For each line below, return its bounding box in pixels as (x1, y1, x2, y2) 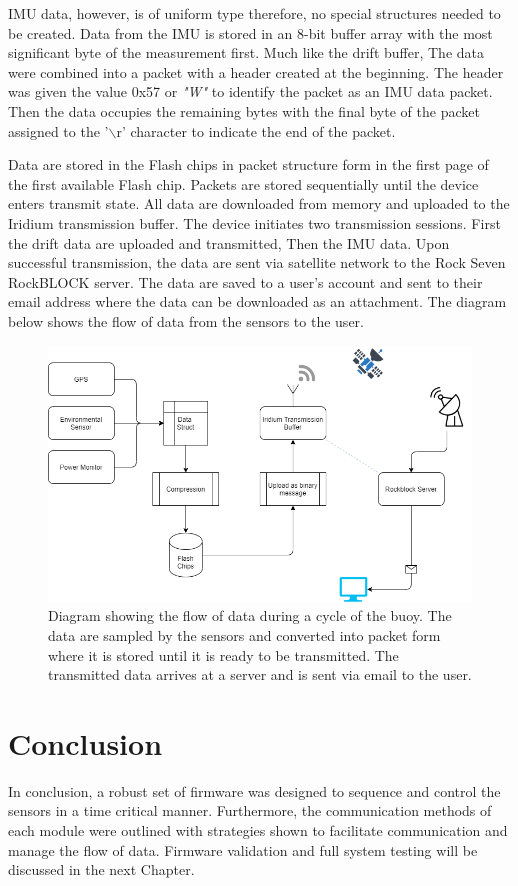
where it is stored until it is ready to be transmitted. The (48, 644, 399, 665)
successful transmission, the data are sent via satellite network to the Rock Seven (8, 252, 506, 273)
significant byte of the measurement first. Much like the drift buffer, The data (8, 42, 484, 63)
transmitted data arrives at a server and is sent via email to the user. (48, 664, 472, 685)
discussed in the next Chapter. (8, 859, 195, 880)
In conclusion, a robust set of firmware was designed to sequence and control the (8, 780, 501, 801)
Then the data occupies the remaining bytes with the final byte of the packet (8, 100, 480, 121)
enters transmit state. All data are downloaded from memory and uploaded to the (8, 193, 510, 214)
